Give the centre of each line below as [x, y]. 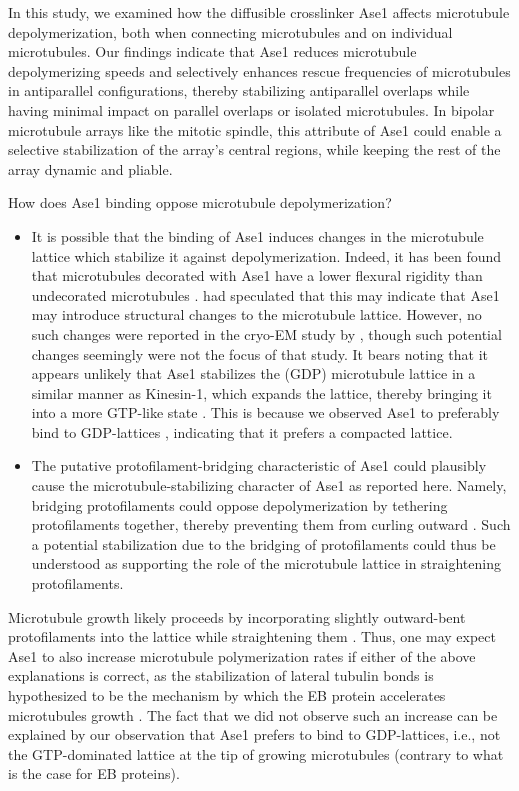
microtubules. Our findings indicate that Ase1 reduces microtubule [212, 51]
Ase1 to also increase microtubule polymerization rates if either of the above [242, 655]
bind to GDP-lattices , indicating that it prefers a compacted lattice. [242, 431]
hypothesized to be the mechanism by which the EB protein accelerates [227, 695]
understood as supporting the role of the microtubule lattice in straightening [266, 563]
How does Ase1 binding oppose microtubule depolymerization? [200, 202]
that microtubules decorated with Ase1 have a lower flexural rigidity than [257, 275]
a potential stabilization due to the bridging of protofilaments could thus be [263, 543]
